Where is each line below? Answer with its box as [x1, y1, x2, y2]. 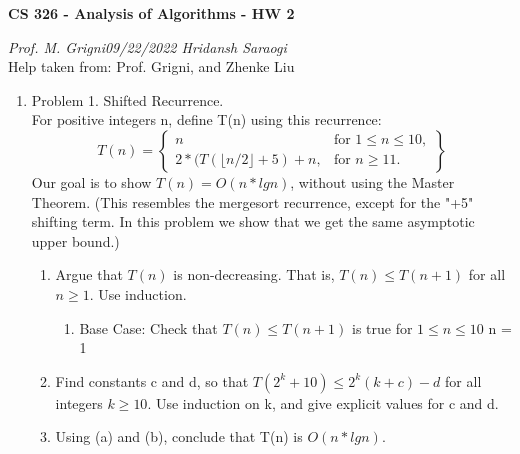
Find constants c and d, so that [55, 370, 249, 391]
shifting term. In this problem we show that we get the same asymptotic [31, 211, 475, 232]
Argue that [55, 264, 123, 285]
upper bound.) [31, 230, 120, 251]
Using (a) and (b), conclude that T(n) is [55, 426, 303, 447]
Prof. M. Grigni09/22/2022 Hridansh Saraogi [8, 36, 287, 57]
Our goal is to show [31, 171, 152, 192]
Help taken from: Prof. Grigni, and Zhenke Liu [8, 56, 295, 77]
